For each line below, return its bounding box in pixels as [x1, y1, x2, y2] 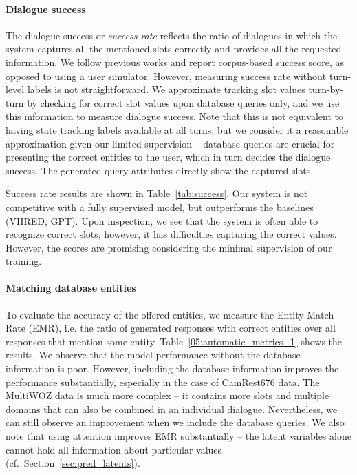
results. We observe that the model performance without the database [6, 347, 301, 362]
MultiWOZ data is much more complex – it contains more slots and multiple [6, 388, 329, 403]
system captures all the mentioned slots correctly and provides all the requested [6, 41, 342, 56]
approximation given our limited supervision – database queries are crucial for [6, 136, 335, 150]
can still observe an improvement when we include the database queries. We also [6, 415, 345, 429]
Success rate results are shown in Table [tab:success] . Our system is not [6, 186, 308, 201]
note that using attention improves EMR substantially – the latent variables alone [6, 429, 351, 443]
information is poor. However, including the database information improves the [6, 361, 339, 376]
